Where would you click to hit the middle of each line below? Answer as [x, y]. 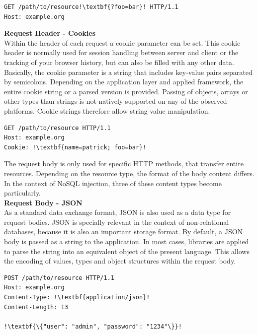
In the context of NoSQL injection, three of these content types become [113, 183]
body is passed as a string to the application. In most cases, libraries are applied [127, 241]
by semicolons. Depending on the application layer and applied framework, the [124, 82]
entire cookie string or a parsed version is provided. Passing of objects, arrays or [126, 91]
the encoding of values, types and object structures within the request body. [120, 261]
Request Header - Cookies [50, 33]
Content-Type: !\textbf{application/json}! [77, 298]
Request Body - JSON [43, 202]
